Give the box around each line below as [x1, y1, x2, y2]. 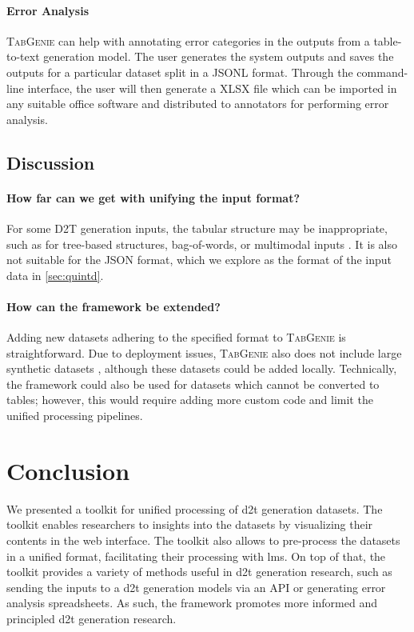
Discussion [6, 150, 95, 174]
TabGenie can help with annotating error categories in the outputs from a [6, 32, 370, 49]
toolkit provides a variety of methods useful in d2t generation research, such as [6, 563, 392, 580]
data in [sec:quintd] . [6, 266, 104, 283]
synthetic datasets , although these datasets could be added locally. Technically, [6, 360, 397, 377]
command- [356, 63, 408, 80]
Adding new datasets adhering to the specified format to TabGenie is [6, 329, 346, 346]
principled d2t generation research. [6, 610, 177, 626]
